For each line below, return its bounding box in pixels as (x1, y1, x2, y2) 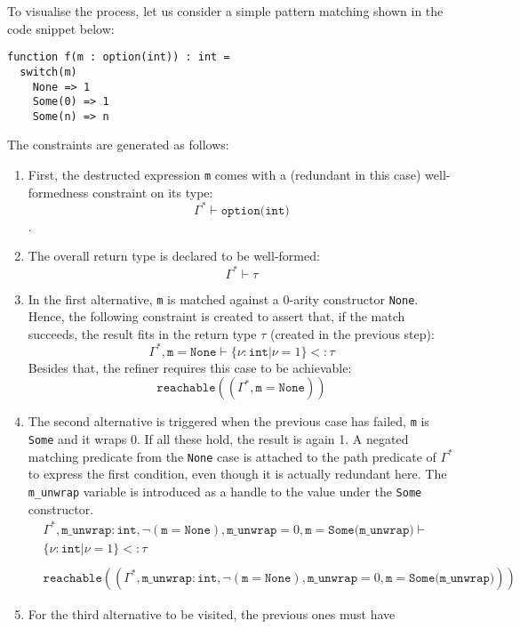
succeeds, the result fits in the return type (28, 324, 257, 343)
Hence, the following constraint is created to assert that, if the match (28, 307, 405, 326)
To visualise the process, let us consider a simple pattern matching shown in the (7, 2, 444, 20)
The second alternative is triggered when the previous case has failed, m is (28, 412, 429, 431)
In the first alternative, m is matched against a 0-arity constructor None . (28, 289, 419, 308)
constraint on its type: (92, 182, 213, 201)
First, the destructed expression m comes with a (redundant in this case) (28, 165, 421, 184)
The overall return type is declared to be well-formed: (28, 246, 320, 265)
